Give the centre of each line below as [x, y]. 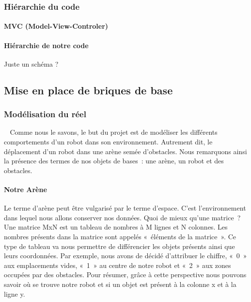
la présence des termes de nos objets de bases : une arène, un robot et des [114, 161]
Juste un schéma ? [31, 63]
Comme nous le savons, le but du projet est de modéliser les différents [114, 132]
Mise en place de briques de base [88, 90]
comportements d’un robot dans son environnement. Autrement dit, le [108, 142]
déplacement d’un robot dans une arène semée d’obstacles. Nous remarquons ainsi [125, 151]
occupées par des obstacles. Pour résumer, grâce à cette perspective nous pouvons [125, 275]
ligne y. [15, 293]
